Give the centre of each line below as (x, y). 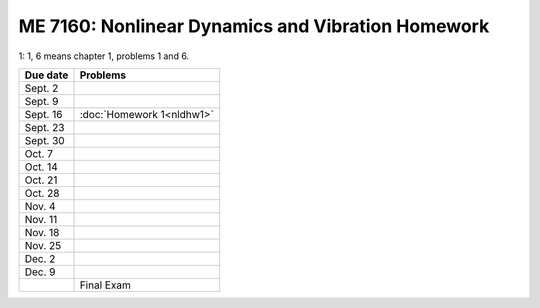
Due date (46, 75)
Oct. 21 (41, 180)
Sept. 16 (43, 114)
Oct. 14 (41, 167)
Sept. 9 (41, 101)
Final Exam (105, 285)
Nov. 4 (40, 206)
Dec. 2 (40, 258)
